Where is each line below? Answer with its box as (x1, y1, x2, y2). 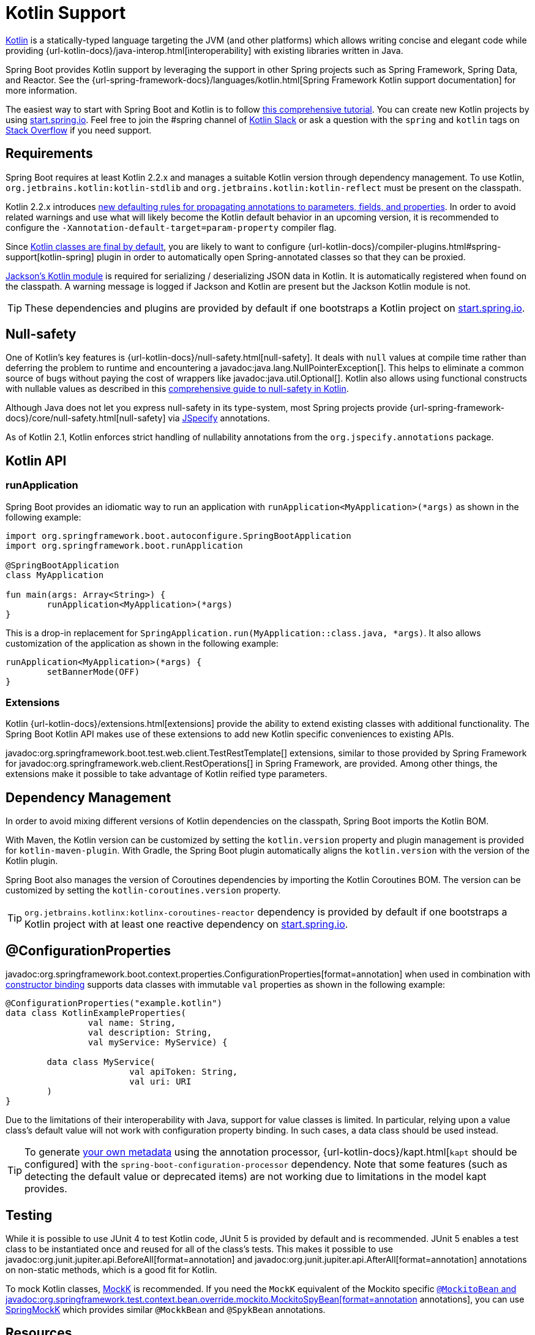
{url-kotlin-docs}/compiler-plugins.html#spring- (307, 241, 501, 252)
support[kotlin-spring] (6, 251, 94, 262)
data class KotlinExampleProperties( (6, 1008, 187, 1018)
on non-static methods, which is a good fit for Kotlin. (6, 1264, 217, 1275)
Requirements (6, 146, 93, 162)
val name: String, (88, 1018, 176, 1028)
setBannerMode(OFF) (47, 666, 140, 677)
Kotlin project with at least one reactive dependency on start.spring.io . (24, 918, 348, 931)
